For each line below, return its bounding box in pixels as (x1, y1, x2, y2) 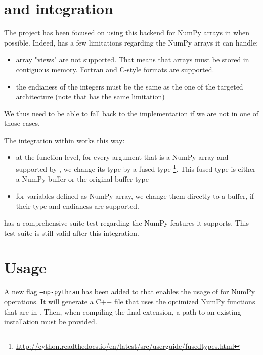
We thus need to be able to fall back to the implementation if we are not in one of (4, 108, 258, 118)
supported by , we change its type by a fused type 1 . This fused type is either (16, 162, 256, 174)
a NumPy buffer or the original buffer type (16, 173, 149, 184)
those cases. (4, 118, 40, 128)
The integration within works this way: (4, 135, 125, 145)
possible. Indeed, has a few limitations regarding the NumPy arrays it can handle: (4, 37, 258, 48)
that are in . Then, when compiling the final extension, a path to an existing (4, 306, 241, 317)
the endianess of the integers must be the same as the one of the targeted (16, 81, 243, 92)
